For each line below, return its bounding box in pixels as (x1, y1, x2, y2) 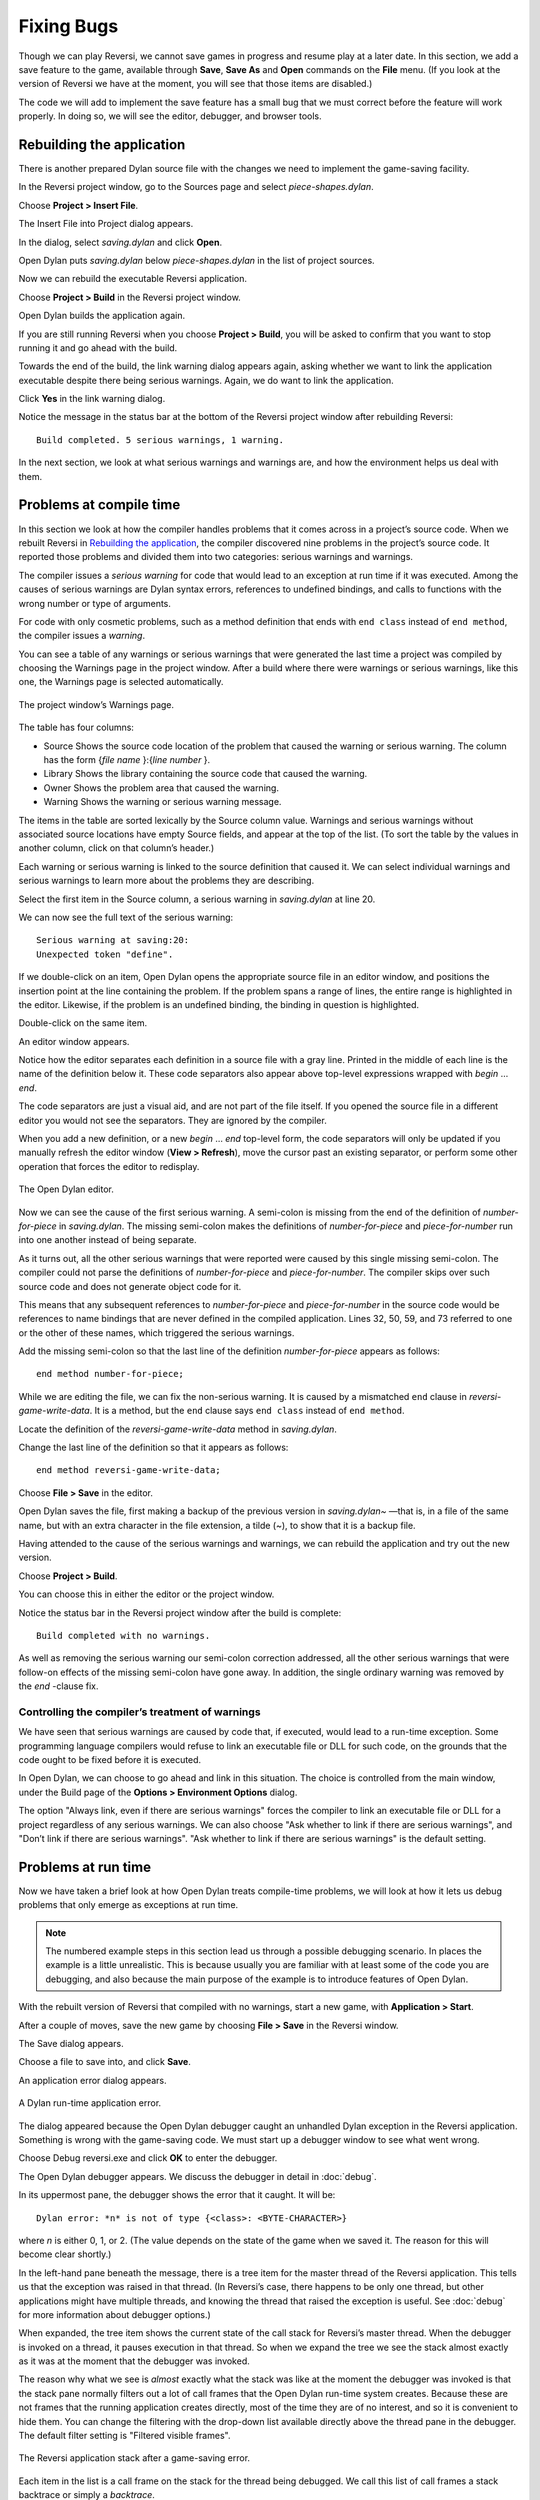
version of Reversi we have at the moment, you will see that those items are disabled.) (18, 78, 373, 90)
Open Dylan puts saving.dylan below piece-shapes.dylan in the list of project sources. (18, 254, 375, 266)
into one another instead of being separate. (18, 1234, 197, 1246)
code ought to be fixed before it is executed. (18, 1754, 202, 1766)
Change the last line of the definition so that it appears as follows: (18, 1441, 289, 1454)
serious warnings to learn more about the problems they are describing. (18, 875, 315, 887)
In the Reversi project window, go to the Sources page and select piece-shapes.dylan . (18, 181, 374, 193)
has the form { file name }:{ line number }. (43, 754, 211, 766)
